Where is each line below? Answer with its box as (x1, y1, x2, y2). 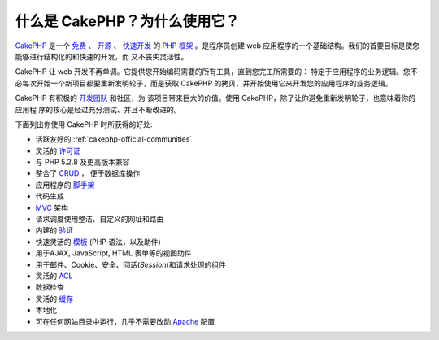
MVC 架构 (35, 203, 68, 212)
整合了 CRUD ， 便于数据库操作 (35, 168, 141, 178)
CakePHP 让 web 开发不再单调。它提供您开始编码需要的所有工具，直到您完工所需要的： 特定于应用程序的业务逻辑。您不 (15, 67, 418, 76)
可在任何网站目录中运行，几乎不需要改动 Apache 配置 (35, 316, 215, 326)
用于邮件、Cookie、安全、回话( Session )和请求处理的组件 (35, 259, 227, 269)
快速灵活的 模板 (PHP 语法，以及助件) (35, 237, 162, 246)
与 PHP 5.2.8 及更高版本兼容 (35, 157, 130, 167)
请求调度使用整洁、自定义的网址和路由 (35, 214, 164, 224)
